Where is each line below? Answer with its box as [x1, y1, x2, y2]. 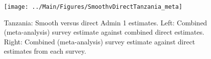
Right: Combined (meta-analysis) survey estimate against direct [4, 36, 195, 46]
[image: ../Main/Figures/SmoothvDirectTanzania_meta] [4, 3, 183, 10]
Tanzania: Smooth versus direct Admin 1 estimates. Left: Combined [4, 17, 207, 27]
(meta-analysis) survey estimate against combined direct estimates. [4, 27, 205, 37]
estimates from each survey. [4, 46, 86, 56]
